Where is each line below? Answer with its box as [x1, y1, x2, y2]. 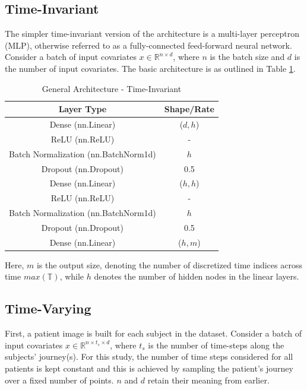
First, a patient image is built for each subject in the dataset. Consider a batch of [5, 327, 302, 340]
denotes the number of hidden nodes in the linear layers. [94, 270, 299, 283]
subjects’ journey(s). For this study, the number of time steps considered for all [5, 350, 293, 363]
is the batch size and [210, 50, 285, 63]
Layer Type [58, 103, 107, 115]
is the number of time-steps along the [148, 338, 284, 351]
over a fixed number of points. [5, 373, 114, 386]
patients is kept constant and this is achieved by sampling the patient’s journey [5, 362, 293, 375]
